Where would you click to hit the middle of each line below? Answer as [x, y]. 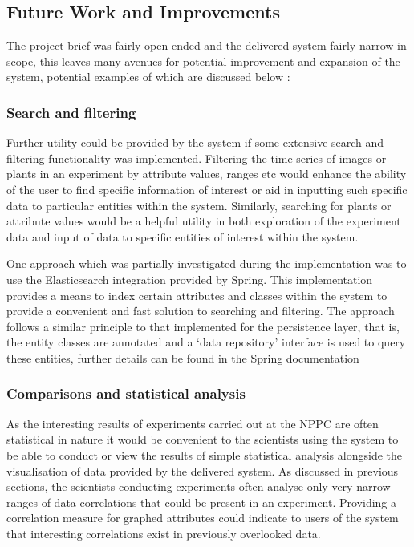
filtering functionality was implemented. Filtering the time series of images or [197, 158]
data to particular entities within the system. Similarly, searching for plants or [199, 205]
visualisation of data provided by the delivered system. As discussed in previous [203, 470]
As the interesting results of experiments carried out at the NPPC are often [193, 423]
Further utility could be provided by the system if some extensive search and [195, 142]
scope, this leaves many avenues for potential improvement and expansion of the [203, 61]
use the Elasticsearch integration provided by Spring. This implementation [190, 279]
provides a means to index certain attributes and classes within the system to [197, 295]
